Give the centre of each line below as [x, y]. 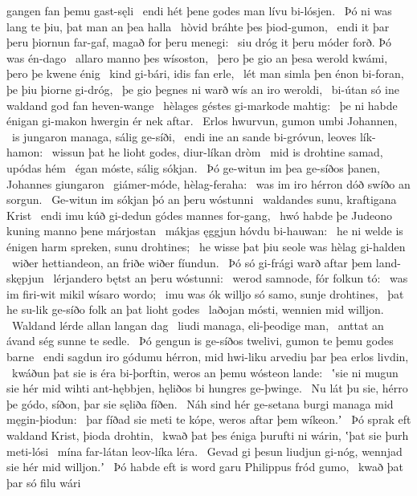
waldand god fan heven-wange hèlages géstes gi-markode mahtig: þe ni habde [202, 105]
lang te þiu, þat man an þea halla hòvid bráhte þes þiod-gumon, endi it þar [198, 26]
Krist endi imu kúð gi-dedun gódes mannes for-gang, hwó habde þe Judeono [200, 215]
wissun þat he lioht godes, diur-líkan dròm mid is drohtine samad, [217, 152]
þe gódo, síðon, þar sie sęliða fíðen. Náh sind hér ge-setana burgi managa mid [200, 403]
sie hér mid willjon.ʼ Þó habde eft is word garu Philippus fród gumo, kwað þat [205, 467]
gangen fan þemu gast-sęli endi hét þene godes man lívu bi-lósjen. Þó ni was [199, 10]
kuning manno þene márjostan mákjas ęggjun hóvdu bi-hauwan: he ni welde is [205, 231]
